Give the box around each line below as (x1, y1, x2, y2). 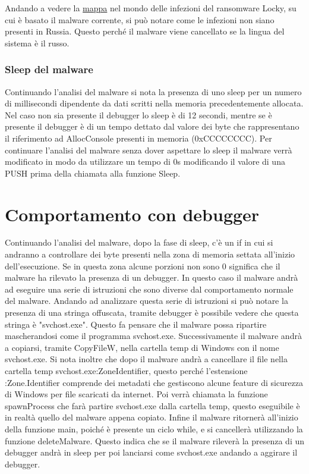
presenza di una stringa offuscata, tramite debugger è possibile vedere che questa (5, 306, 299, 319)
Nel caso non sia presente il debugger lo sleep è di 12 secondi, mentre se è (5, 108, 272, 121)
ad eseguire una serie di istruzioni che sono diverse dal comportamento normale (5, 282, 294, 295)
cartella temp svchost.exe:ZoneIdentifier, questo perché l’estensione (5, 365, 248, 376)
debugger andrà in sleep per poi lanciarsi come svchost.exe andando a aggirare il (5, 446, 298, 459)
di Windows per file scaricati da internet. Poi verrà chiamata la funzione (5, 388, 268, 400)
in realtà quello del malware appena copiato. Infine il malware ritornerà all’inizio (5, 411, 298, 423)
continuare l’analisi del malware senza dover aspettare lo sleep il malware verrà (5, 143, 292, 156)
